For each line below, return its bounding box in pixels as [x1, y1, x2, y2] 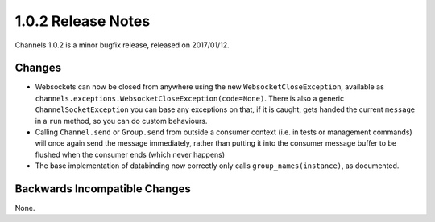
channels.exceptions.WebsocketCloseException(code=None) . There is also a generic [35, 93, 345, 103]
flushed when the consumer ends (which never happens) [35, 150, 226, 159]
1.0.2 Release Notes [14, 12, 151, 30]
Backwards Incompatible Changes [14, 182, 191, 195]
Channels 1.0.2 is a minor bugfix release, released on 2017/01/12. [14, 40, 230, 50]
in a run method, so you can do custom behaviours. [35, 116, 208, 125]
